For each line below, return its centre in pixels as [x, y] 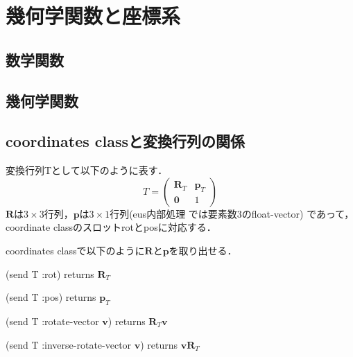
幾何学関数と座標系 [93, 16]
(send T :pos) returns [51, 297]
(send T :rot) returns [50, 273]
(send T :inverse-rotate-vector [69, 344]
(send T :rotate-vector [52, 321]
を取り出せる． [203, 250]
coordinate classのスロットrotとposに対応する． [111, 227]
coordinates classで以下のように [75, 250]
